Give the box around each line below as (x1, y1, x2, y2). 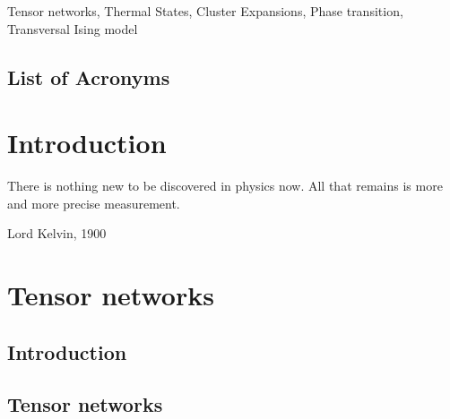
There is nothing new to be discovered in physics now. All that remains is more (7, 176, 443, 195)
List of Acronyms (7, 63, 170, 90)
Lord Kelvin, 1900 (7, 224, 107, 243)
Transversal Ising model (7, 19, 138, 38)
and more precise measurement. (7, 193, 180, 212)
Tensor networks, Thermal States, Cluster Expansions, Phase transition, (7, 2, 403, 20)
